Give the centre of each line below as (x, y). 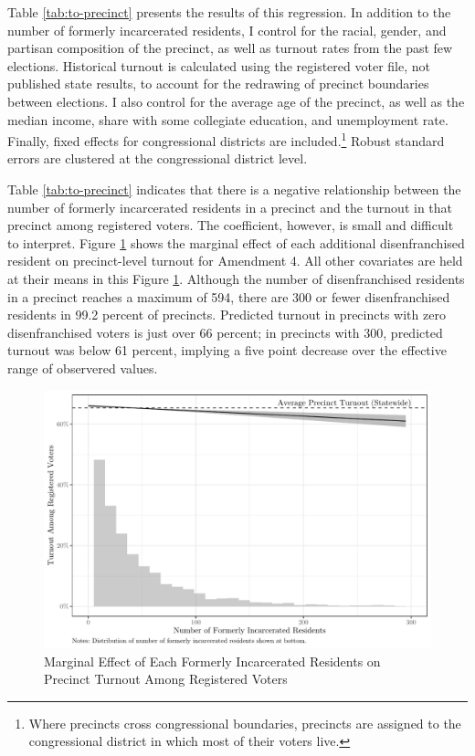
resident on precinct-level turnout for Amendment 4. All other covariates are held (235, 261)
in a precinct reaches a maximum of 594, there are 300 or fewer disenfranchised (229, 296)
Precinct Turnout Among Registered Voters (166, 679)
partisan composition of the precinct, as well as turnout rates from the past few (230, 48)
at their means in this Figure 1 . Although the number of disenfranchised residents (236, 278)
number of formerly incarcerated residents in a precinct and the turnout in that (230, 207)
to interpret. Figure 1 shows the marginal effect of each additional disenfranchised (236, 242)
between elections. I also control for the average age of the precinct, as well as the (236, 101)
